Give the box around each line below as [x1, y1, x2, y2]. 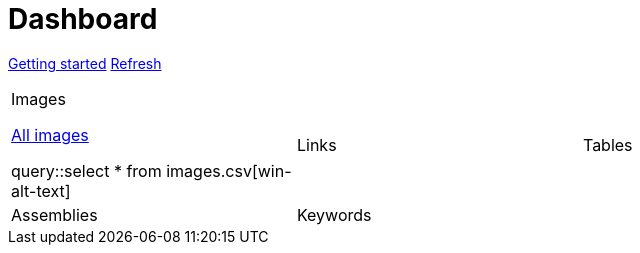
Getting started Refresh [8, 54, 162, 72]
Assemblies [11, 204, 98, 225]
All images [11, 124, 89, 145]
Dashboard [8, 2, 158, 36]
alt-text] [11, 180, 71, 201]
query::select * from [11, 160, 162, 181]
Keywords [296, 204, 372, 225]
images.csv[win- [166, 160, 292, 181]
